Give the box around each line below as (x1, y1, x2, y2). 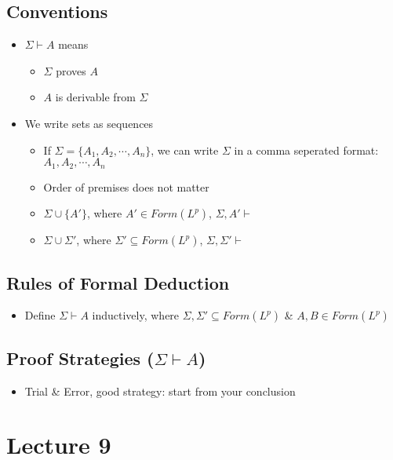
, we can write (151, 141, 219, 158)
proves (56, 62, 86, 78)
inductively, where (92, 307, 180, 323)
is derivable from (55, 89, 136, 105)
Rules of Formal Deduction (6, 270, 230, 294)
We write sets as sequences (24, 115, 154, 131)
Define (24, 307, 56, 323)
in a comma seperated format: (234, 141, 379, 158)
